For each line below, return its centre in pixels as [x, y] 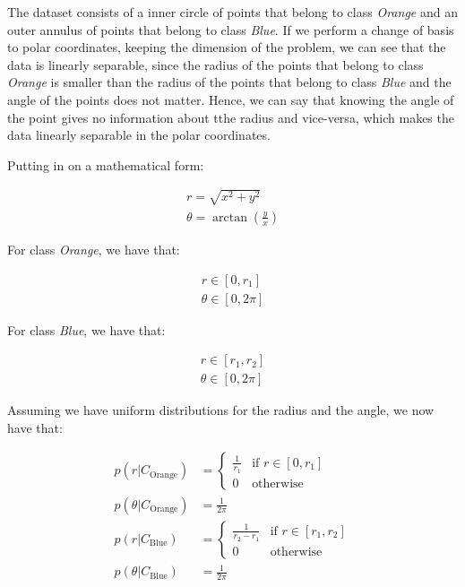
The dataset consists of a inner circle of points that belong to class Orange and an [232, 12]
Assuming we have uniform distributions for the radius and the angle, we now [221, 410]
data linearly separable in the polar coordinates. [139, 135]
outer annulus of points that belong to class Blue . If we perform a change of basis [231, 29]
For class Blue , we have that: [86, 329]
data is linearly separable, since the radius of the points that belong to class [215, 64]
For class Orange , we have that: [94, 249]
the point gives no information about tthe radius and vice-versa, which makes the [231, 117]
